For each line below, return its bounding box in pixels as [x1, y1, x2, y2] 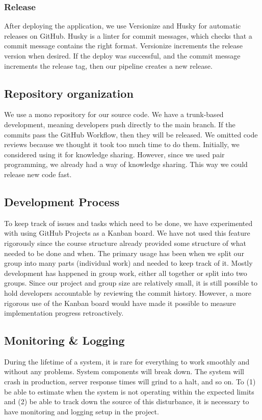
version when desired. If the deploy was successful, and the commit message [4, 50, 241, 61]
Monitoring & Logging [4, 332, 125, 348]
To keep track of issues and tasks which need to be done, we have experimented [4, 217, 253, 228]
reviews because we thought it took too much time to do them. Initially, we [4, 139, 240, 150]
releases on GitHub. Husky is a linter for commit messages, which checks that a [4, 30, 252, 41]
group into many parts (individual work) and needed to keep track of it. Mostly [4, 258, 253, 268]
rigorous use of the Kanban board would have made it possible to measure [4, 297, 236, 308]
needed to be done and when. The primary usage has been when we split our [4, 247, 244, 258]
